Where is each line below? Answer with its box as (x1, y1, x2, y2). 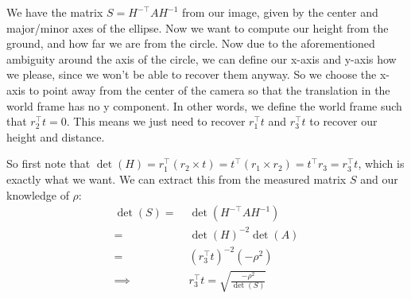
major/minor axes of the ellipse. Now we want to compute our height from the (6, 19, 389, 36)
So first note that (6, 155, 91, 172)
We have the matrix (6, 4, 103, 20)
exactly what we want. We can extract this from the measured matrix (6, 170, 347, 187)
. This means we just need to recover (66, 113, 246, 130)
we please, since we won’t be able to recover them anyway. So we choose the (6, 66, 377, 83)
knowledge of (6, 186, 69, 203)
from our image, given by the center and (182, 4, 378, 20)
